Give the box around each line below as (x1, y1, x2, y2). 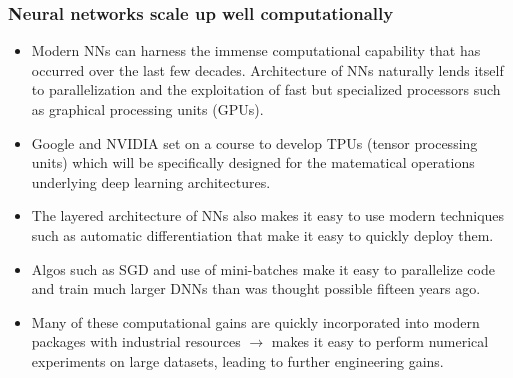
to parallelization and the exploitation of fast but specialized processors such (31, 79, 501, 100)
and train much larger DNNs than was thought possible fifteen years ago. (31, 278, 481, 299)
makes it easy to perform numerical (271, 331, 489, 352)
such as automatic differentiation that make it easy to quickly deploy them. (31, 224, 494, 245)
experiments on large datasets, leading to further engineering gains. (31, 350, 444, 371)
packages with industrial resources (31, 331, 241, 352)
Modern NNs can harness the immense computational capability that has (31, 40, 481, 61)
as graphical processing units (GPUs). (31, 99, 264, 119)
